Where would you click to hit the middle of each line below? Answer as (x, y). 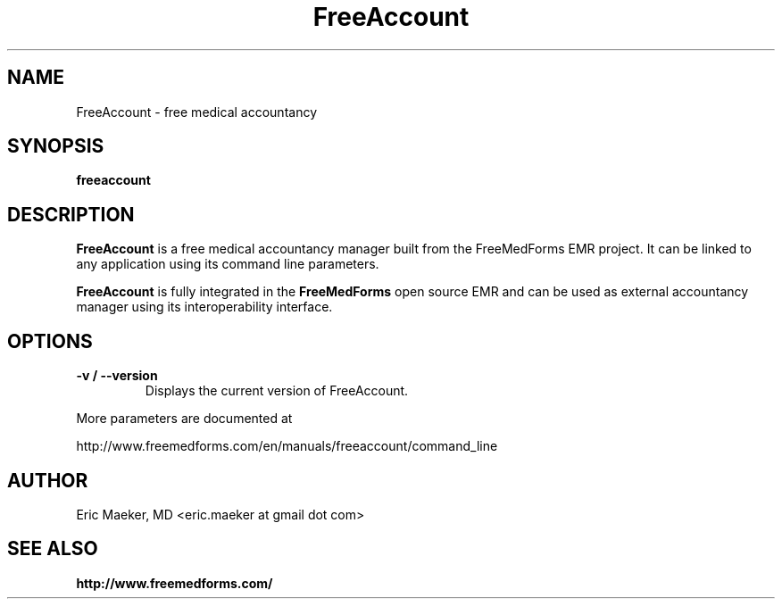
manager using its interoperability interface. (204, 307)
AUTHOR (48, 480)
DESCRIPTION (71, 214)
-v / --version (117, 376)
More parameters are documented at (184, 419)
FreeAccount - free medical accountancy (196, 112)
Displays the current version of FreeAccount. (277, 391)
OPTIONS (50, 341)
